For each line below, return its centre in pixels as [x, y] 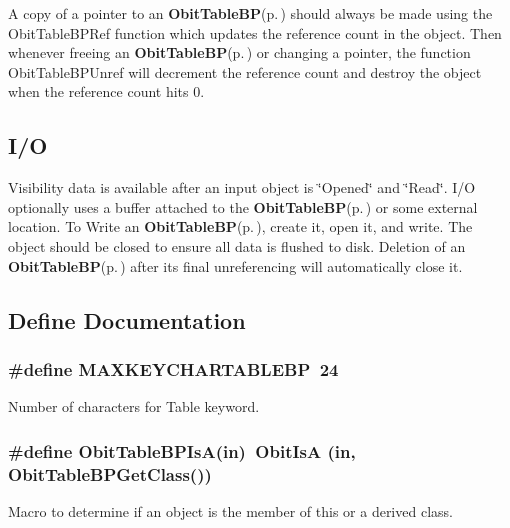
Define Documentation [127, 319]
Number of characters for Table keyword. [134, 406]
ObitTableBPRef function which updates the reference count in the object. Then [255, 32]
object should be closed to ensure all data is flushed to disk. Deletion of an [237, 245]
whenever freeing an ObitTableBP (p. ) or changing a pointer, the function [239, 52]
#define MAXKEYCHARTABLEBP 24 [173, 368]
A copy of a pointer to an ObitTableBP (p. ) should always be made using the [250, 13]
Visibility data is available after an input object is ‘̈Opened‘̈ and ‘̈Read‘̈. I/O [242, 187]
